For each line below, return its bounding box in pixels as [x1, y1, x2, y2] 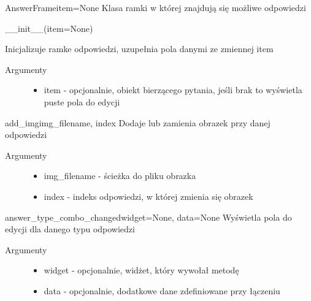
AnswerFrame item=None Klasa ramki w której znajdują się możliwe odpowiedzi [5, 1, 306, 13]
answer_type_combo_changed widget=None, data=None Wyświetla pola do [5, 210, 292, 223]
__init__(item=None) [5, 21, 93, 34]
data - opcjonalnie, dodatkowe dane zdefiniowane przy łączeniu [44, 284, 280, 297]
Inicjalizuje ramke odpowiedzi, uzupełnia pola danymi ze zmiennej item [5, 42, 274, 55]
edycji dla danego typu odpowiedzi [5, 223, 135, 235]
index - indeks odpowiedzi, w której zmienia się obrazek [44, 189, 253, 202]
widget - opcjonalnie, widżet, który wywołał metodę [44, 264, 239, 276]
